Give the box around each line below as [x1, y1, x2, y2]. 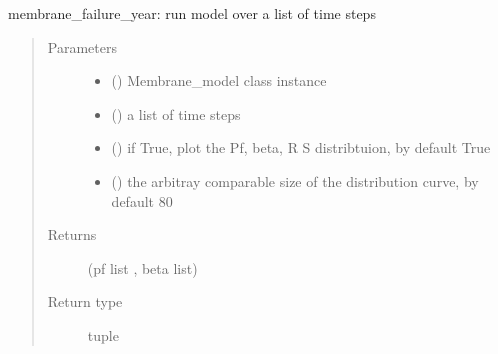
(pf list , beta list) [87, 257, 198, 278]
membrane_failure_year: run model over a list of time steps [8, 3, 376, 23]
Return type [47, 291, 123, 312]
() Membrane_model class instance [111, 70, 327, 91]
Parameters [47, 36, 117, 57]
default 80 [111, 190, 173, 211]
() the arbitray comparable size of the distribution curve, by [111, 170, 479, 191]
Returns [47, 224, 97, 245]
